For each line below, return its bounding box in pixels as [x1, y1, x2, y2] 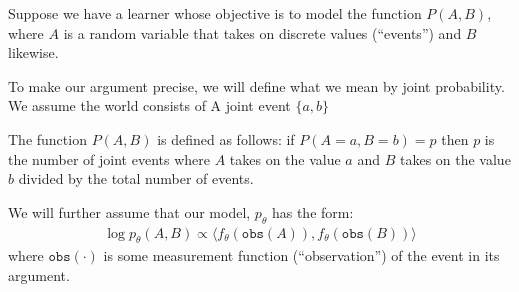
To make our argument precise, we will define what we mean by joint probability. [8, 75, 505, 96]
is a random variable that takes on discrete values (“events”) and [63, 22, 462, 43]
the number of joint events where [8, 148, 210, 169]
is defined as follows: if [157, 128, 295, 149]
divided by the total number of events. [18, 168, 254, 189]
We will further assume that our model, [8, 201, 251, 222]
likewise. [8, 42, 59, 63]
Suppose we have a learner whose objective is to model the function [8, 3, 422, 23]
